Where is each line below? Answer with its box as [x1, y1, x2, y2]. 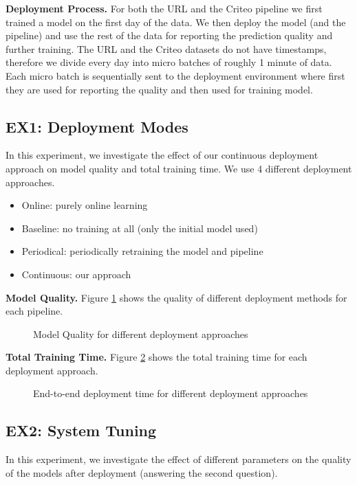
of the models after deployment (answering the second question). [6, 465, 278, 480]
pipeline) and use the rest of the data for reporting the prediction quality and [6, 28, 333, 43]
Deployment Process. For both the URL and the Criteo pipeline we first [6, 1, 323, 15]
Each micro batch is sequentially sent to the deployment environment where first [6, 68, 345, 82]
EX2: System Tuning [6, 420, 157, 441]
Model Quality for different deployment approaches [33, 326, 248, 341]
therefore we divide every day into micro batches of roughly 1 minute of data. [6, 55, 332, 69]
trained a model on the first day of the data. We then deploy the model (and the [6, 14, 346, 29]
